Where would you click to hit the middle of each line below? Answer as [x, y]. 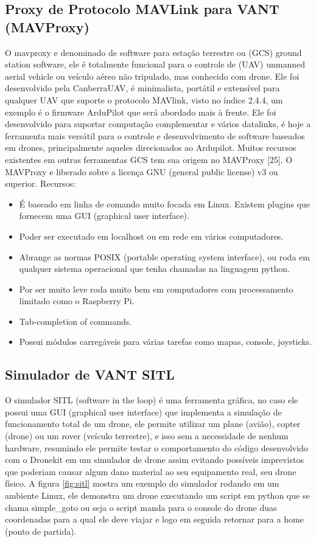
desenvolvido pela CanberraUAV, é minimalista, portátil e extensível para [142, 88]
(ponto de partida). [41, 531]
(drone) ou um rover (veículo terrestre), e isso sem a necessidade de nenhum [147, 436]
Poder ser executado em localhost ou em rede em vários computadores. [151, 236]
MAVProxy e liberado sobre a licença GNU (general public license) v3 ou [142, 171]
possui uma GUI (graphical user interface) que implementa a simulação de [143, 412]
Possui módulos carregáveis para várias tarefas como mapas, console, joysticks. [166, 342]
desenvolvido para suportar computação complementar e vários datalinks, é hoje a [158, 124]
